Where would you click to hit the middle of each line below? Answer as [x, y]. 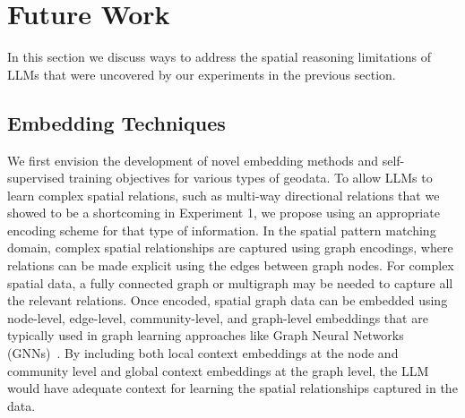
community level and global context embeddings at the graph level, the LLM [218, 370]
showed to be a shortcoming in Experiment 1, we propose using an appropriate [224, 213]
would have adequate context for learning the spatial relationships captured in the [232, 388]
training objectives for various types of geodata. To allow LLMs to [250, 178]
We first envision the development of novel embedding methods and [193, 160]
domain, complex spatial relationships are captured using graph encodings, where [230, 247]
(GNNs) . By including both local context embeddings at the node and [203, 353]
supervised [36, 178]
